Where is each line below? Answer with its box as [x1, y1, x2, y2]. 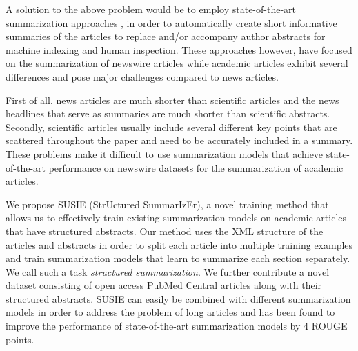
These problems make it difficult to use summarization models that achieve [6, 146, 324, 161]
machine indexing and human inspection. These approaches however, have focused [6, 42, 352, 57]
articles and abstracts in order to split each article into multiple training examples [6, 237, 353, 252]
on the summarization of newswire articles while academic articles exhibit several [6, 56, 348, 70]
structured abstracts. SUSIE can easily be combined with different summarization [6, 291, 351, 305]
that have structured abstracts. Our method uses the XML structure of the [6, 223, 324, 238]
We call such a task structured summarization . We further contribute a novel [6, 264, 330, 279]
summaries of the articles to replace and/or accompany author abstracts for [6, 29, 326, 43]
